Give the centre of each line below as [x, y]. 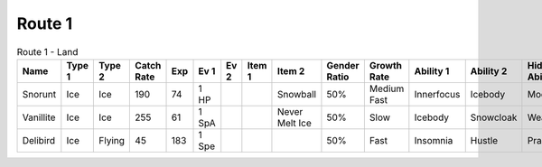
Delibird [39, 140]
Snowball [296, 94]
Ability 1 [432, 70]
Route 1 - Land [47, 51]
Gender [343, 65]
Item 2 [291, 70]
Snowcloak [494, 117]
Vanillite [39, 117]
